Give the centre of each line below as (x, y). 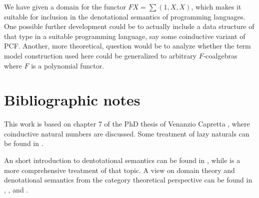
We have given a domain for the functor (65, 6)
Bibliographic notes (72, 100)
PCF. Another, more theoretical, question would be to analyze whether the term (127, 46)
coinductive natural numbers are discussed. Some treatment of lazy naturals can (127, 133)
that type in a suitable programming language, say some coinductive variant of (125, 36)
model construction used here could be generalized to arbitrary (100, 55)
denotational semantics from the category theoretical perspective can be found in (128, 180)
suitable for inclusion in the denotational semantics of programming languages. (125, 16)
